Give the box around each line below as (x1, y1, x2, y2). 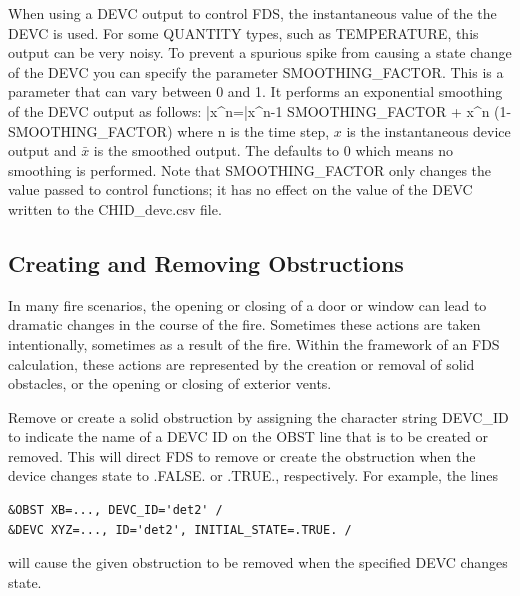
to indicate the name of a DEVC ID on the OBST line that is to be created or (8, 426, 489, 447)
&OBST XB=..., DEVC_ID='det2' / (8, 503, 223, 518)
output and (8, 140, 77, 161)
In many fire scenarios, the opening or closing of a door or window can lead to (8, 294, 487, 315)
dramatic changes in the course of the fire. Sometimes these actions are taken (8, 314, 481, 335)
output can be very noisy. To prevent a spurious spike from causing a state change (8, 42, 512, 63)
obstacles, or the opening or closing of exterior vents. (8, 373, 332, 394)
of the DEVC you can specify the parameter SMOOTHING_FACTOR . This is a (8, 61, 504, 82)
